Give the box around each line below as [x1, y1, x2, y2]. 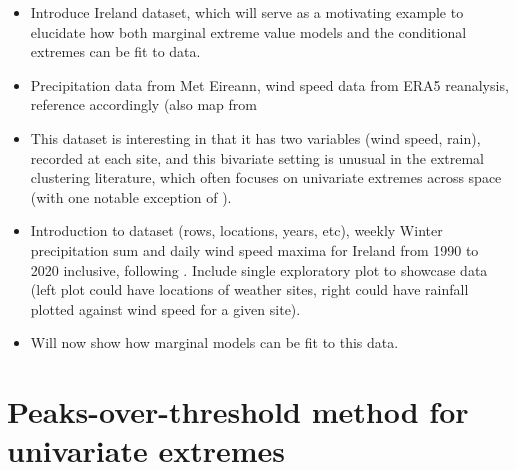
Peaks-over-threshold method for [7, 391, 469, 432]
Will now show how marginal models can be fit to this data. [30, 332, 399, 353]
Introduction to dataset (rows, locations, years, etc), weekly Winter [30, 220, 443, 241]
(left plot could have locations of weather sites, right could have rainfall [30, 279, 469, 300]
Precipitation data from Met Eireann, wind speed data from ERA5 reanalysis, [30, 74, 509, 95]
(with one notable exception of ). [30, 186, 232, 207]
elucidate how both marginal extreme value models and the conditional [30, 21, 467, 42]
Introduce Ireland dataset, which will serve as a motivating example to [30, 2, 464, 22]
